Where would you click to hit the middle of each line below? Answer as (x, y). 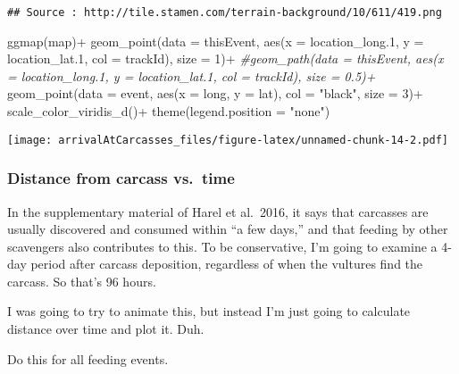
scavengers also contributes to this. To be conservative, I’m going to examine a (222, 246)
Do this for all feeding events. (88, 358)
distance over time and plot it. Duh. (106, 329)
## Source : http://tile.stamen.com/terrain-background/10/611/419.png (225, 12)
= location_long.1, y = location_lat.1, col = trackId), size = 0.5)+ (192, 75)
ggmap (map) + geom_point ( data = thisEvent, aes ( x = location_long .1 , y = (216, 41)
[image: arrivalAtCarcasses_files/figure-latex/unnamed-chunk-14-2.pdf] (228, 140)
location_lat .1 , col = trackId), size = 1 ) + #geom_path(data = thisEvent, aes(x (225, 58)
